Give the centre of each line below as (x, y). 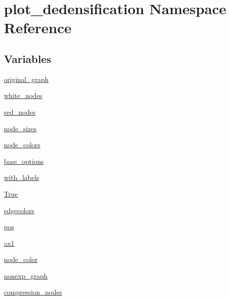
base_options (24, 161)
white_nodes (23, 95)
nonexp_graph (26, 275)
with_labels (22, 177)
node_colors (22, 145)
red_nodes (20, 111)
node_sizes (20, 128)
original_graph (26, 79)
